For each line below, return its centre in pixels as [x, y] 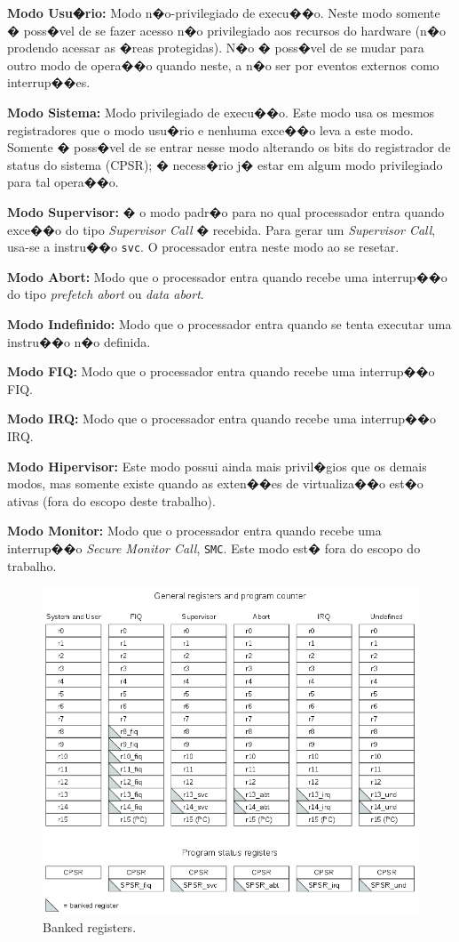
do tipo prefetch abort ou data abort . [106, 294]
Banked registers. [90, 926]
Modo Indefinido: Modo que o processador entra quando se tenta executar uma [229, 323]
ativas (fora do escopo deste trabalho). [111, 500]
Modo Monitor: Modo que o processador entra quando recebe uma [194, 531]
